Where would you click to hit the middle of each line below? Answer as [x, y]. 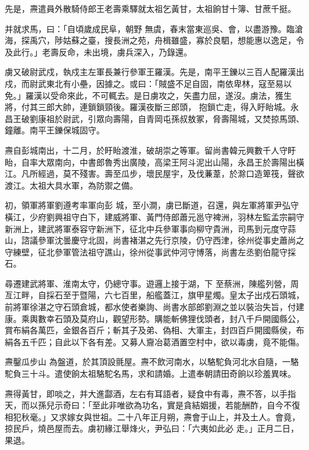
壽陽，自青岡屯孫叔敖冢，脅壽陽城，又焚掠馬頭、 [208, 118]
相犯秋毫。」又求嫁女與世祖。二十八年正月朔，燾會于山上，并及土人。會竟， [152, 416]
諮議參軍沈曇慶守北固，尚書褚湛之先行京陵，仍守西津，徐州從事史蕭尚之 [163, 240]
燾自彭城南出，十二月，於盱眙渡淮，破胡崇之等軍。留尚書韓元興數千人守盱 [150, 150]
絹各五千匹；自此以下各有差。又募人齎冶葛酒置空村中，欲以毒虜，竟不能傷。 [154, 341]
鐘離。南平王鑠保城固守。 [55, 130]
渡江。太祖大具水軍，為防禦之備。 [71, 185]
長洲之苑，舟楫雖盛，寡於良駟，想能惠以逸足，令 [208, 40]
